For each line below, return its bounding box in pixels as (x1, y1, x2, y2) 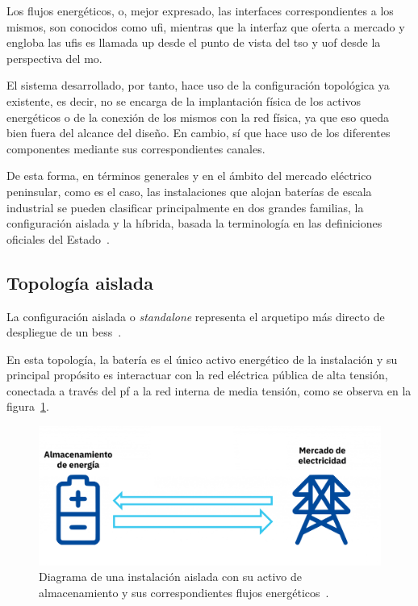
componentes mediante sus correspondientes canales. (6, 140, 265, 157)
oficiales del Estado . (6, 230, 110, 247)
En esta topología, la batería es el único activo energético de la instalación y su (6, 350, 398, 367)
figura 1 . (6, 398, 49, 415)
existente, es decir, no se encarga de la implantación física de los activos (6, 92, 362, 109)
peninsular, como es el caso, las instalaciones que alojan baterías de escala (6, 182, 372, 199)
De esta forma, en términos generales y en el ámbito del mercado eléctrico (6, 167, 372, 184)
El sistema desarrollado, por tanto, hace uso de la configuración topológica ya (6, 77, 390, 94)
